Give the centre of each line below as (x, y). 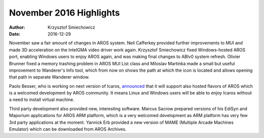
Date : (15, 34)
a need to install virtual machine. (42, 99)
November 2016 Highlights (64, 13)
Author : (17, 27)
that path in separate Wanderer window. (49, 77)
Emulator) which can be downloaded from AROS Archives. (68, 129)
